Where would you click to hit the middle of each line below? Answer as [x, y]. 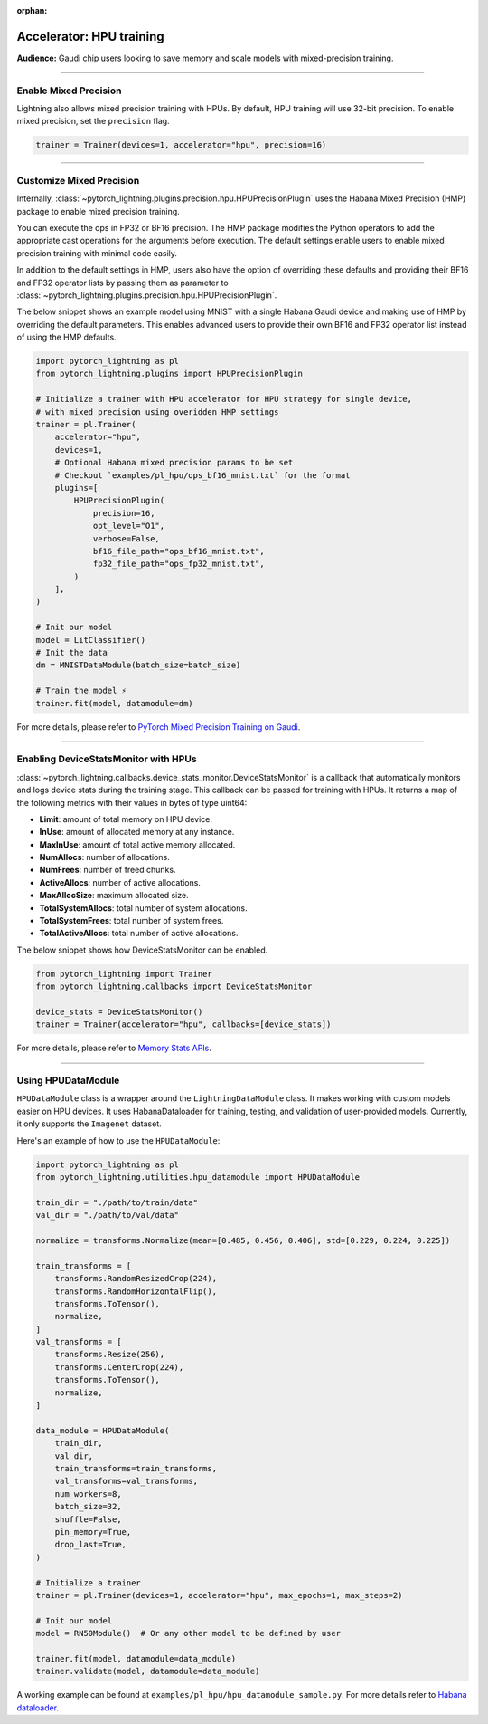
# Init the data [72, 653]
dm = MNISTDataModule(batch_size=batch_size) [138, 665]
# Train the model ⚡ [81, 691]
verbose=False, [126, 538]
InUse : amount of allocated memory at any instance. [137, 832]
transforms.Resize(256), [110, 1355]
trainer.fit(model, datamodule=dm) [114, 703]
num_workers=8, [88, 1494]
